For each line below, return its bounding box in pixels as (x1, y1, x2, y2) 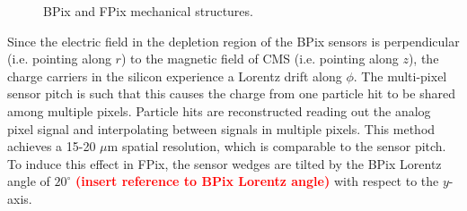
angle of (7, 172, 50, 190)
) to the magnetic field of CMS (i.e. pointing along (120, 49, 399, 68)
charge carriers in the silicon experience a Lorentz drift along (7, 66, 342, 85)
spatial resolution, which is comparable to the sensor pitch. (121, 137, 446, 156)
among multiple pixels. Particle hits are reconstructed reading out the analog (7, 101, 431, 120)
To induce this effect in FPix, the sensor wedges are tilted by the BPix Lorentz (7, 154, 442, 173)
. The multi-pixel (353, 66, 447, 85)
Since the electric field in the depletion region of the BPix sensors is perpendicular (7, 31, 460, 50)
